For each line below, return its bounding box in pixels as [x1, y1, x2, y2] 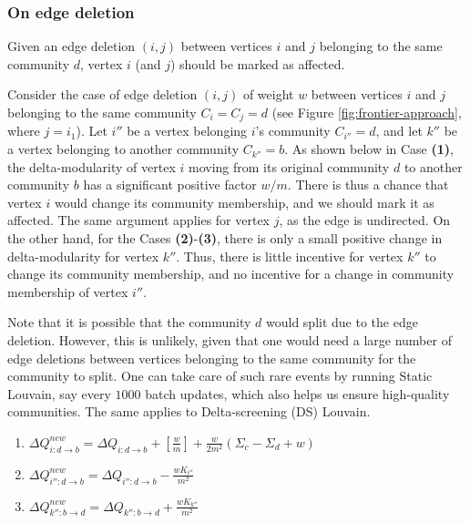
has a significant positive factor [83, 175, 257, 194]
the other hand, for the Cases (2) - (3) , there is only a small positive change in [7, 229, 443, 248]
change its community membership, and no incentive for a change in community [7, 264, 455, 283]
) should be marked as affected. [169, 54, 345, 73]
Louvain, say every [7, 384, 111, 403]
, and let [375, 121, 423, 140]
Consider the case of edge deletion [7, 85, 198, 104]
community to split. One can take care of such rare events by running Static [7, 366, 433, 385]
